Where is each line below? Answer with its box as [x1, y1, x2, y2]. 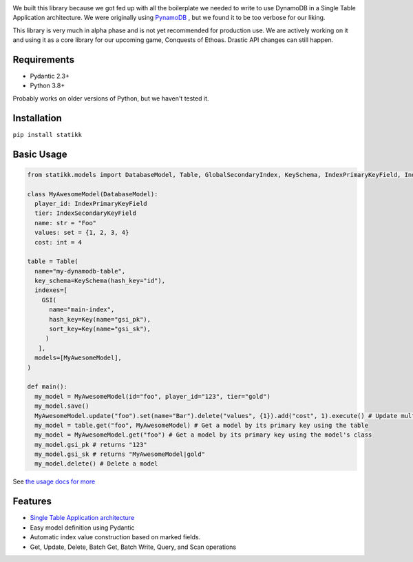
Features [12, 496, 52, 508]
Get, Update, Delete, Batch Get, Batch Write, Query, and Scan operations [30, 543, 237, 551]
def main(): [27, 383, 68, 391]
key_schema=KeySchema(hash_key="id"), [34, 277, 165, 285]
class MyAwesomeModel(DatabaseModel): [27, 190, 158, 198]
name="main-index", [49, 306, 115, 313]
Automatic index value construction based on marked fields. [30, 533, 201, 541]
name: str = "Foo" [34, 219, 96, 227]
